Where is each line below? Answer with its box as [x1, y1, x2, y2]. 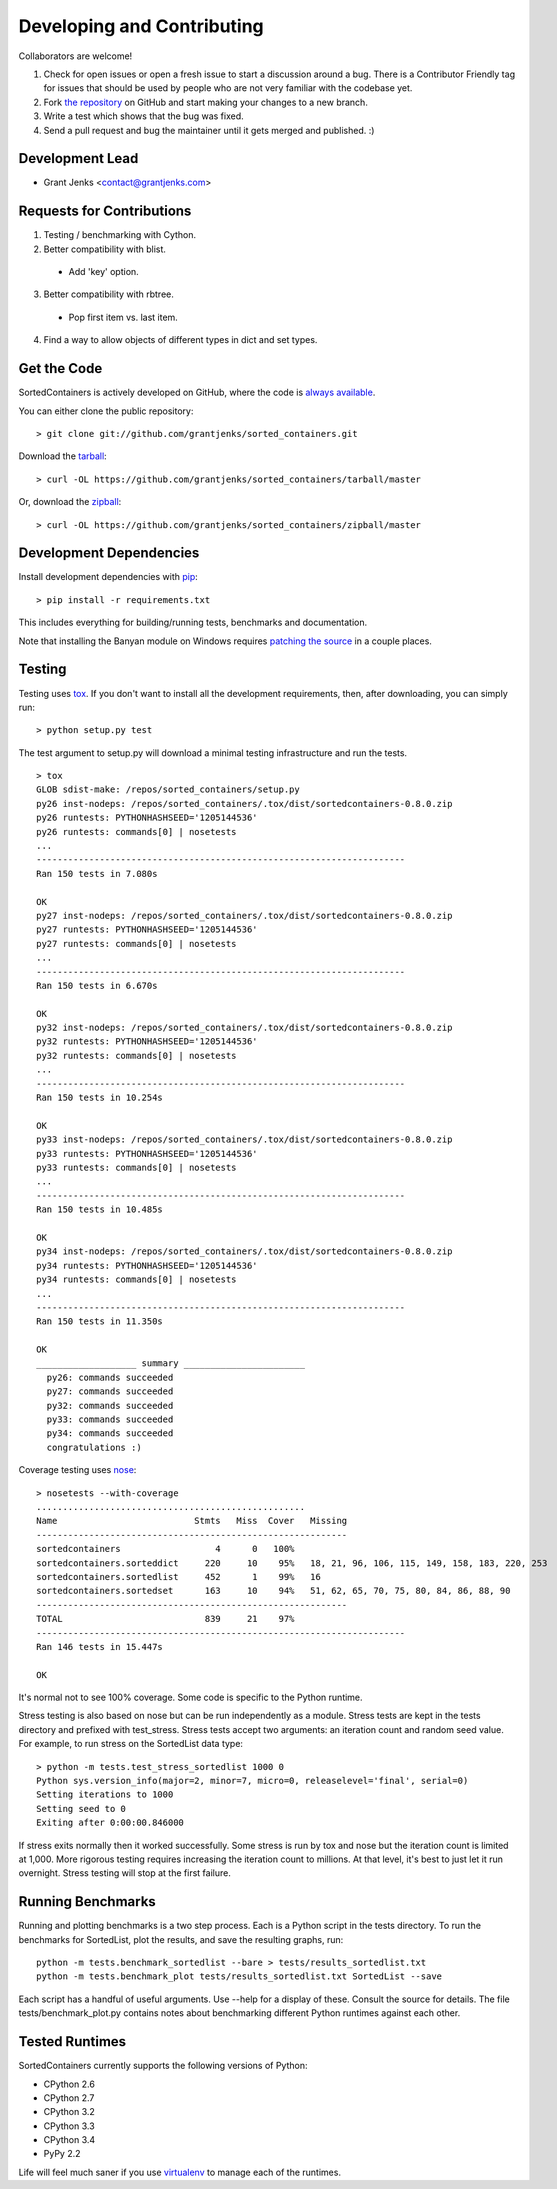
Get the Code [18, 360, 103, 377]
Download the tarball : [18, 450, 107, 462]
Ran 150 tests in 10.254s [36, 1092, 164, 1104]
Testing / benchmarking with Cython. [43, 229, 197, 241]
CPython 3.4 [43, 2134, 96, 2146]
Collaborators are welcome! [18, 50, 133, 62]
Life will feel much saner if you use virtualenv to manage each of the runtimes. [18, 2166, 342, 2178]
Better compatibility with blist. [43, 243, 167, 255]
